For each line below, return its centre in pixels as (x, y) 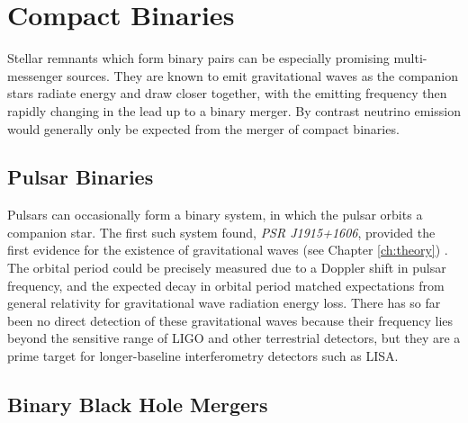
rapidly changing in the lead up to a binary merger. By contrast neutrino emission (234, 110)
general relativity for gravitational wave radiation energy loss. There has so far (224, 303)
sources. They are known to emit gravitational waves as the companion (263, 75)
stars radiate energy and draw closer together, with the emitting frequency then (227, 93)
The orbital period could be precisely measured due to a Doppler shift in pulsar (227, 268)
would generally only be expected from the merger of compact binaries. (203, 128)
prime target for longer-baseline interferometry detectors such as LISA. (203, 356)
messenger (35, 75)
